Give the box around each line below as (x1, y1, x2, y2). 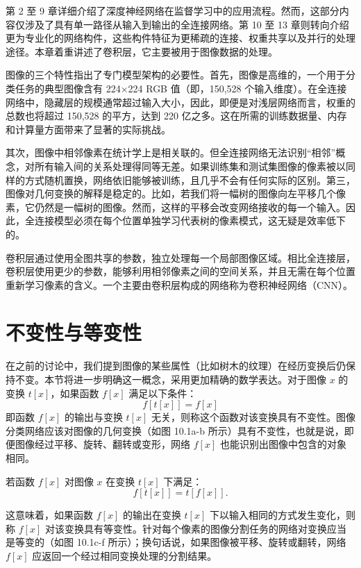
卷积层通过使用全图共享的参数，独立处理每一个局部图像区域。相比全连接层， (6, 250, 355, 265)
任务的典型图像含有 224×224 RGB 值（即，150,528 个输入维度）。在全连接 (15, 81, 347, 95)
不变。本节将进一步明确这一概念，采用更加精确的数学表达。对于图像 (15, 372, 326, 386)
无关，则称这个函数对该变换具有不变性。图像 (151, 410, 355, 424)
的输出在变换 (122, 508, 181, 522)
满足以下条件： (128, 385, 197, 400)
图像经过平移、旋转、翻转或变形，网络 (15, 437, 190, 451)
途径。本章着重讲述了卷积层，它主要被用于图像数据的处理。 (6, 44, 278, 58)
